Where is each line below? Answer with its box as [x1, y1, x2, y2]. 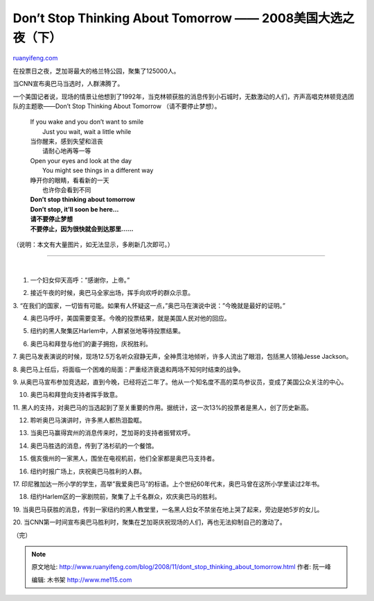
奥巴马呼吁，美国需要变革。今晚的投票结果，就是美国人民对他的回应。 [30, 314, 231, 322]
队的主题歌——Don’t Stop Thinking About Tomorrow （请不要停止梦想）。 [12, 101, 221, 110]
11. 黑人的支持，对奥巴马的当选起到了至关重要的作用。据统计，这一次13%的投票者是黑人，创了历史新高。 [12, 403, 313, 412]
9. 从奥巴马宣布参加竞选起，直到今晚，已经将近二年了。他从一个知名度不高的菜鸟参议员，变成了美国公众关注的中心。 [12, 378, 348, 386]
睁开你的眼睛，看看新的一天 [30, 176, 109, 184]
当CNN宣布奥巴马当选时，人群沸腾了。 [12, 80, 124, 88]
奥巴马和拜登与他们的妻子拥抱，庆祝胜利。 [30, 339, 152, 348]
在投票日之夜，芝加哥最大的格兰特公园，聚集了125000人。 [12, 67, 180, 75]
